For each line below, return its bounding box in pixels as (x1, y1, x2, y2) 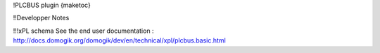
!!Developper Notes (13, 14, 70, 22)
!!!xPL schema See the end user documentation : (13, 26, 154, 35)
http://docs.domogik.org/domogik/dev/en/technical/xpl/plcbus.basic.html (13, 36, 227, 45)
